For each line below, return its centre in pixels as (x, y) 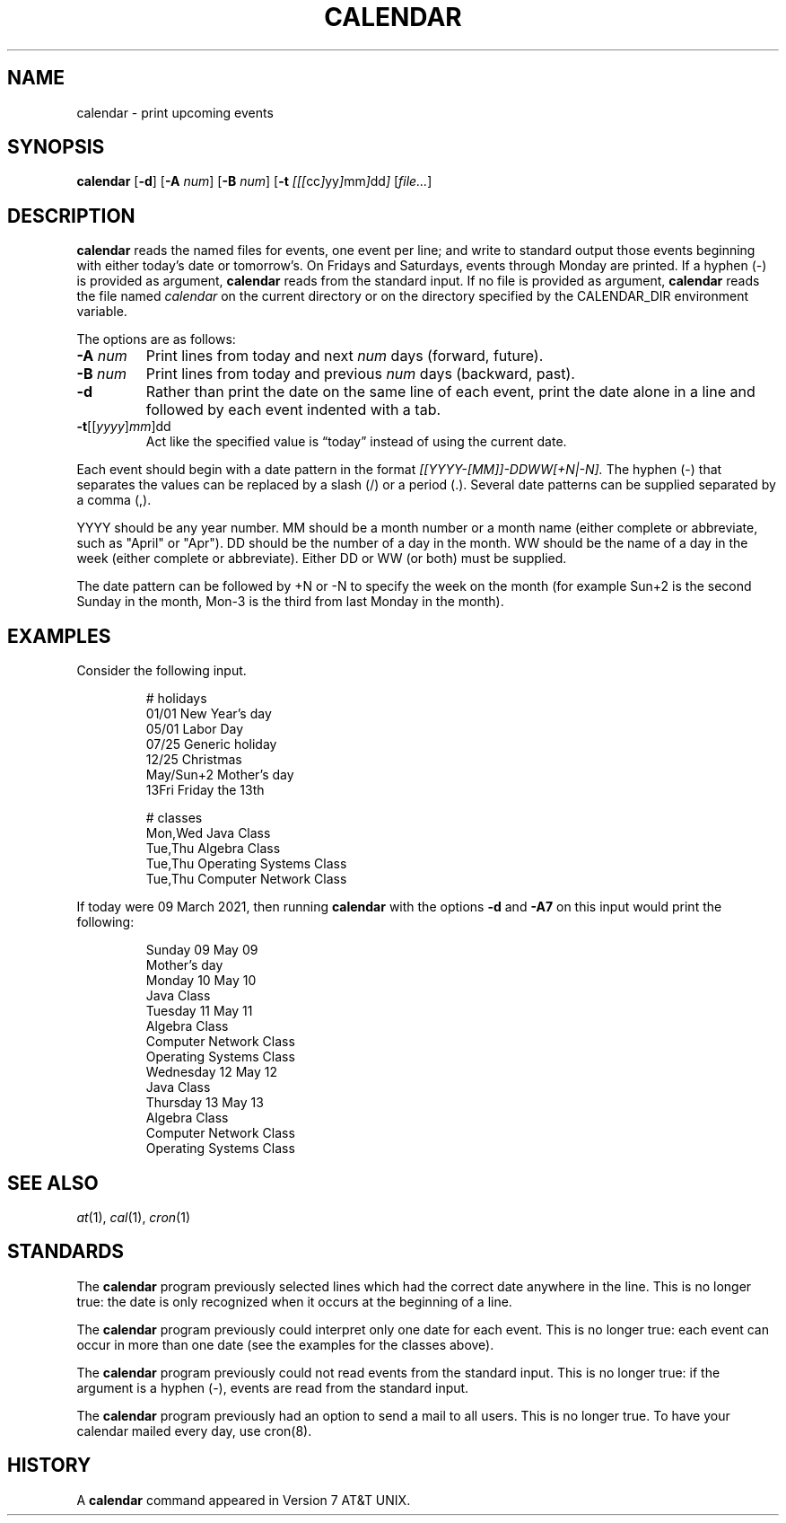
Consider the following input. (162, 671)
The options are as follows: (156, 339)
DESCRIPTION (71, 216)
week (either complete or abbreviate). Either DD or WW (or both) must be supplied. (322, 559)
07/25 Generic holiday (211, 744)
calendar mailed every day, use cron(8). (194, 1431)
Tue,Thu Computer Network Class (246, 879)
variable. (102, 312)
